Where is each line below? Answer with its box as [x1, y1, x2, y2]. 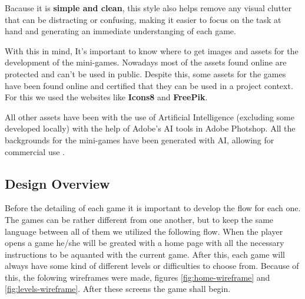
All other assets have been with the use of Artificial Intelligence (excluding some [5, 110, 294, 123]
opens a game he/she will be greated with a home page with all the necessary [5, 236, 284, 249]
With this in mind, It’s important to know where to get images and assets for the [5, 44, 299, 57]
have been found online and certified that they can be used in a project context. [5, 79, 293, 91]
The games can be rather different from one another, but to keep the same [5, 213, 274, 225]
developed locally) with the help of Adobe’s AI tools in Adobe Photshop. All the [5, 122, 296, 134]
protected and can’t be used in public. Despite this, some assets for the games [5, 67, 286, 80]
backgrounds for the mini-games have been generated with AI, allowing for [5, 133, 274, 146]
